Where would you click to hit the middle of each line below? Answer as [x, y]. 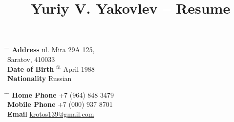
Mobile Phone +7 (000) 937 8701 [60, 104]
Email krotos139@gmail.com [51, 113]
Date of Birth [31, 69]
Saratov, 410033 [31, 59]
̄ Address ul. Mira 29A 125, [51, 50]
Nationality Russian [40, 78]
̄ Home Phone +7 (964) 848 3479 [61, 94]
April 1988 [79, 69]
